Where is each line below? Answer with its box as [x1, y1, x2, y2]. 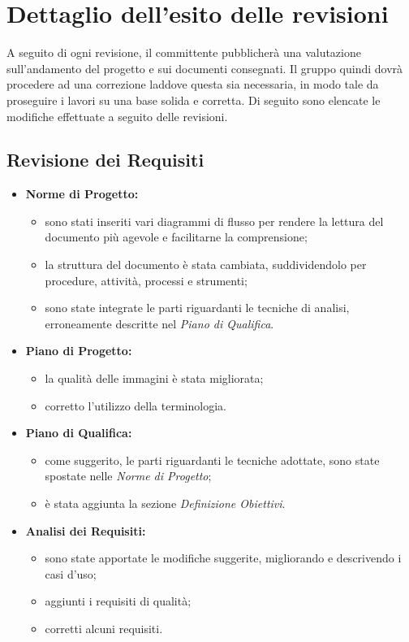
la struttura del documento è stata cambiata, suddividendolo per [45, 256, 367, 273]
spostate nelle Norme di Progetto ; [45, 467, 212, 484]
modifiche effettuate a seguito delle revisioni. [6, 107, 228, 124]
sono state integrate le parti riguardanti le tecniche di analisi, [45, 299, 350, 316]
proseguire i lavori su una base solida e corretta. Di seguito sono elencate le [6, 91, 381, 108]
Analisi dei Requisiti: [25, 522, 146, 539]
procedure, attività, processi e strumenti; [45, 271, 248, 288]
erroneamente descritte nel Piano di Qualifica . [45, 314, 274, 332]
